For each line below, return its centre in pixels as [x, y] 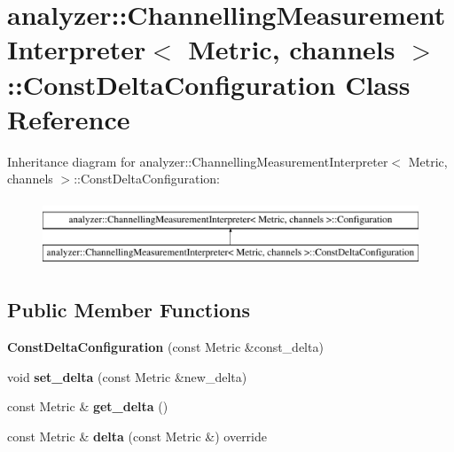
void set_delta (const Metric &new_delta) [127, 376]
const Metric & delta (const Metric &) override [137, 436]
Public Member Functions [129, 310]
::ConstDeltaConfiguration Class [209, 84]
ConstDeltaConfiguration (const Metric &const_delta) [165, 347]
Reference [69, 118]
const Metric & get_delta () [88, 406]
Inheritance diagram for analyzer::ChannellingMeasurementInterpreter [198, 161]
